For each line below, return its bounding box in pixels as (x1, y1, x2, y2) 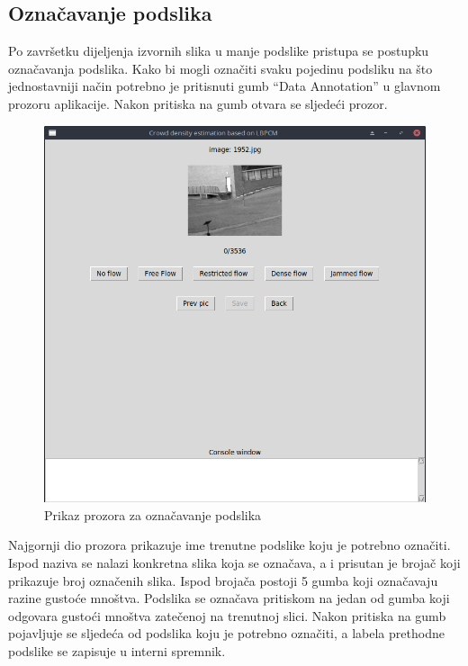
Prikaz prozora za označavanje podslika (44, 505, 262, 524)
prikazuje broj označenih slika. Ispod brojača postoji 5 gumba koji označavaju (8, 571, 438, 589)
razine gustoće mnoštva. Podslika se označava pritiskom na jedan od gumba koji (8, 589, 450, 607)
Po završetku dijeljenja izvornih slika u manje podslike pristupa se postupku (8, 41, 429, 60)
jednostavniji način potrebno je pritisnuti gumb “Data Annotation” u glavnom (8, 76, 441, 95)
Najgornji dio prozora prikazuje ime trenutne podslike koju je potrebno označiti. (8, 535, 451, 554)
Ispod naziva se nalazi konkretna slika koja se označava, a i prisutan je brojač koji (8, 553, 461, 571)
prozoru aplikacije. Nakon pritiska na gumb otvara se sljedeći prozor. (8, 94, 388, 112)
